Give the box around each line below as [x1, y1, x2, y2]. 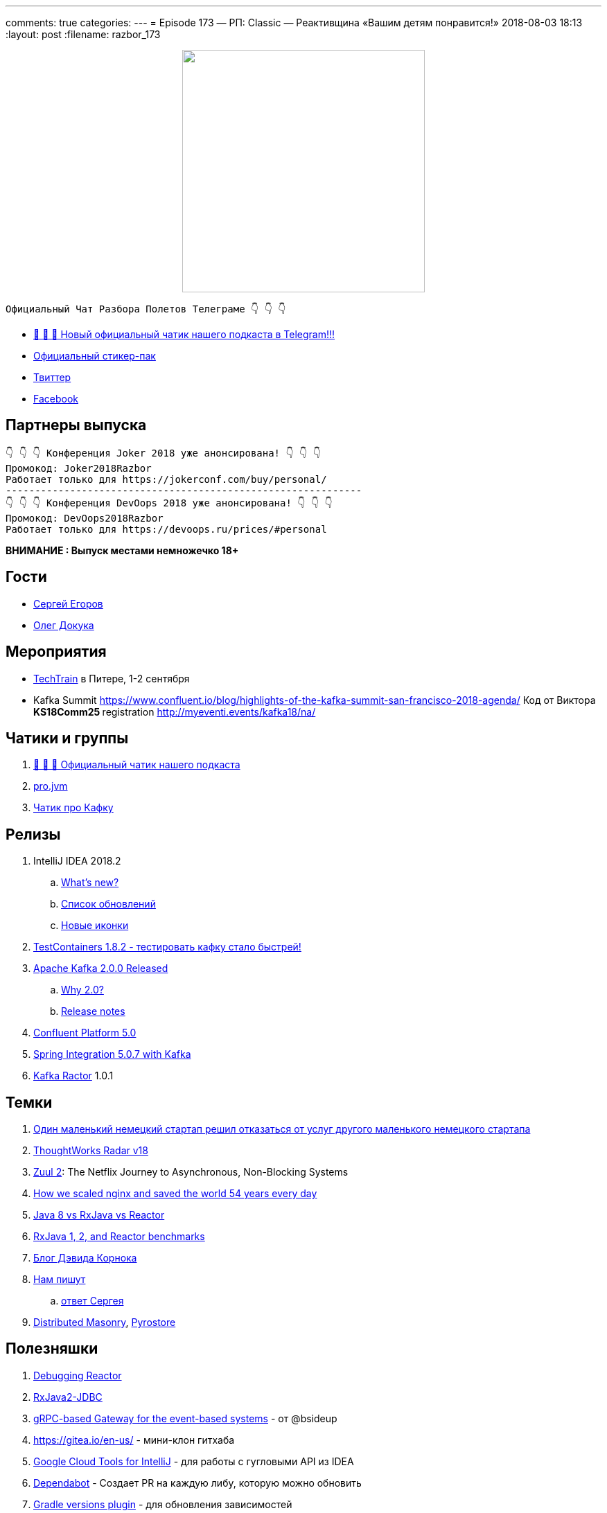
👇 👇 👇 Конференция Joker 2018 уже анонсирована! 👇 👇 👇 [6, 447, 321, 459]
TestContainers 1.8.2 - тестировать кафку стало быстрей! [33, 941, 301, 953]
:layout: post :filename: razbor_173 [6, 28, 161, 40]
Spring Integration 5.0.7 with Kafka [33, 1048, 191, 1061]
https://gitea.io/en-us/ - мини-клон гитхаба [33, 1433, 235, 1446]
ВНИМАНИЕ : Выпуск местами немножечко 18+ [6, 544, 239, 556]
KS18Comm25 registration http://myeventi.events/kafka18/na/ [33, 705, 316, 718]
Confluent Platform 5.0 [33, 1027, 137, 1039]
